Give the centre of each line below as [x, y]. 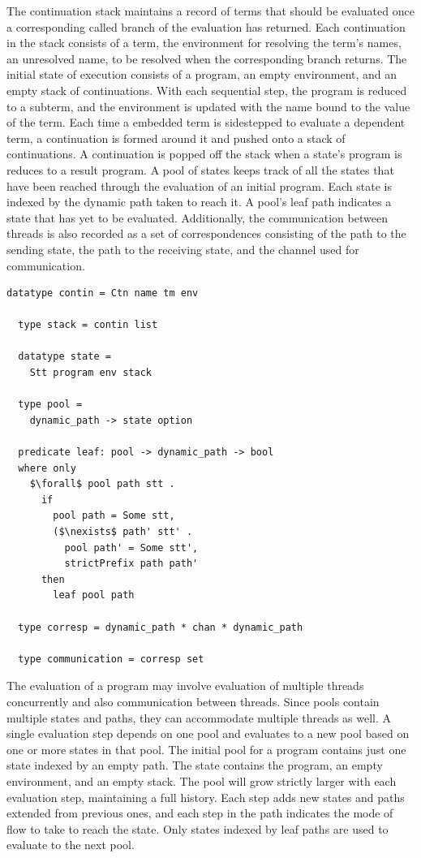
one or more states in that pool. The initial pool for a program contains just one [206, 749]
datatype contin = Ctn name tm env [103, 293]
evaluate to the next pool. [71, 845]
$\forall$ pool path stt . [102, 484]
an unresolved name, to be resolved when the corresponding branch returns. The [207, 58]
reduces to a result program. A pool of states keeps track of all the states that [200, 169]
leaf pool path [94, 595]
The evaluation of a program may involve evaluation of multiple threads [185, 686]
